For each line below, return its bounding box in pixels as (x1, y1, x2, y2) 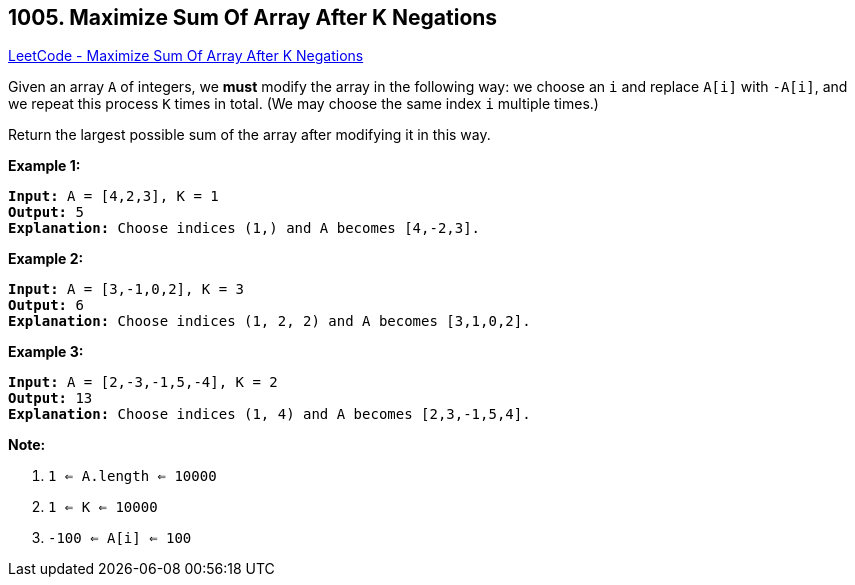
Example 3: (8, 343, 84, 361)
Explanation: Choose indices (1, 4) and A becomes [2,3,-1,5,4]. (8, 406, 531, 423)
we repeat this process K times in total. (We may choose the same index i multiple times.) (8, 95, 599, 113)
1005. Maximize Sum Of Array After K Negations (8, 5, 498, 30)
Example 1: (8, 157, 81, 175)
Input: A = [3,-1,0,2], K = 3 (8, 281, 245, 298)
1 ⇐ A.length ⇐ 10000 (48, 468, 217, 485)
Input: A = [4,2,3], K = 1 (8, 188, 219, 205)
